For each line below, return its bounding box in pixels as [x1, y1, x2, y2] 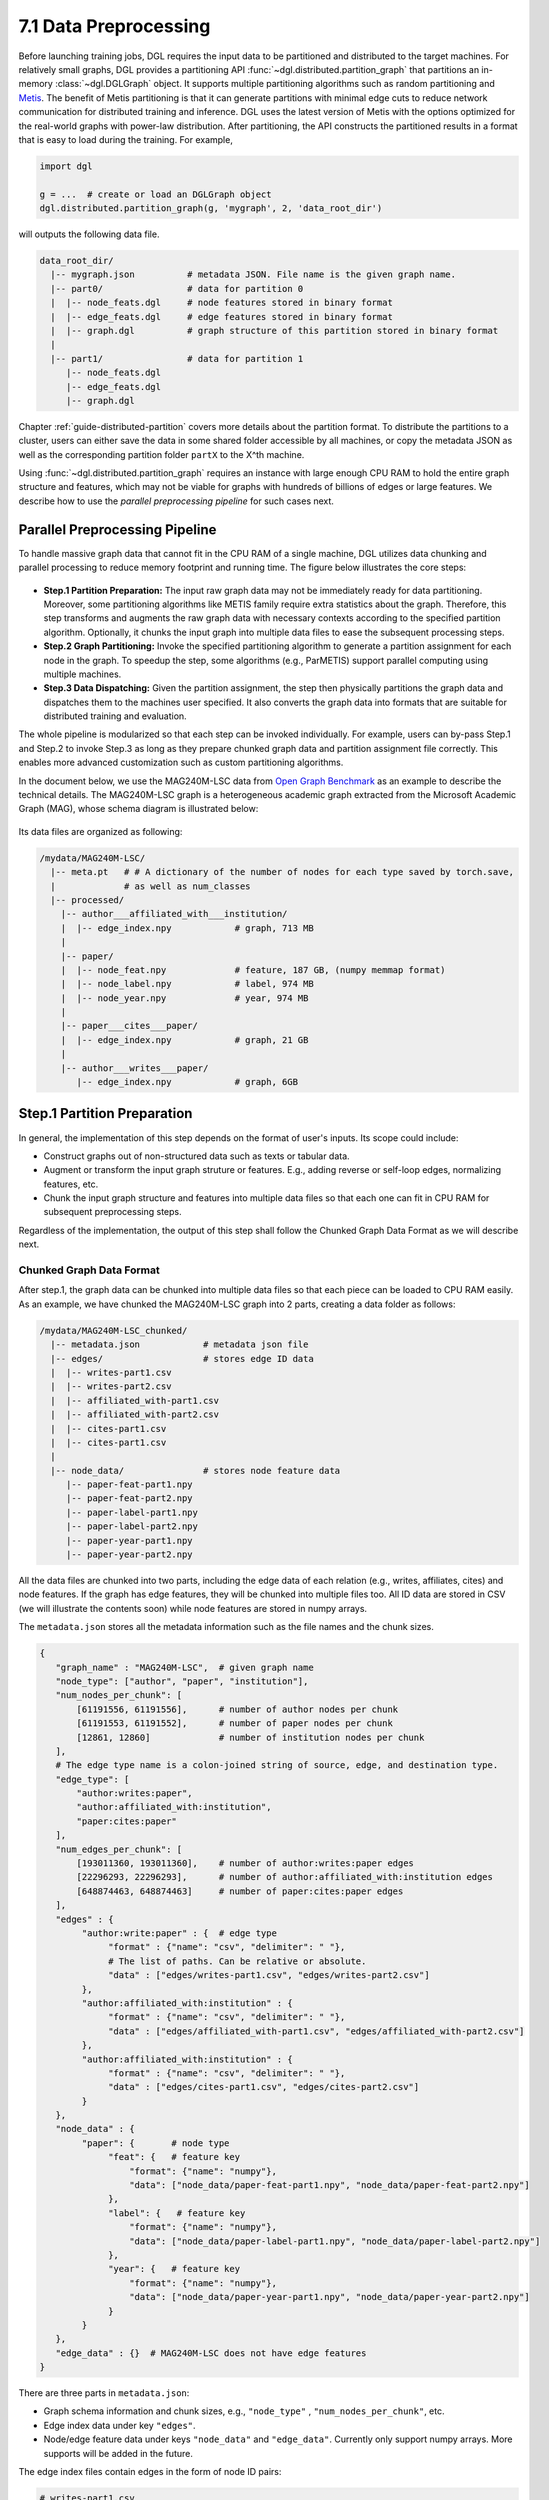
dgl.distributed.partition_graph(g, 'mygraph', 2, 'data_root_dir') [39, 203, 383, 214]
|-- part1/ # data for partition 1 [50, 353, 304, 364]
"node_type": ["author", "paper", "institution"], [55, 1675, 309, 1687]
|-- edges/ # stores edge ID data [50, 1353, 314, 1364]
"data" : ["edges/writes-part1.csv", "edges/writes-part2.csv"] [108, 1970, 430, 1981]
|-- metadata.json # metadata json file [50, 1339, 309, 1350]
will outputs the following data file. [18, 228, 160, 240]
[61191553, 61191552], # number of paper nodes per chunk [76, 1718, 394, 1729]
